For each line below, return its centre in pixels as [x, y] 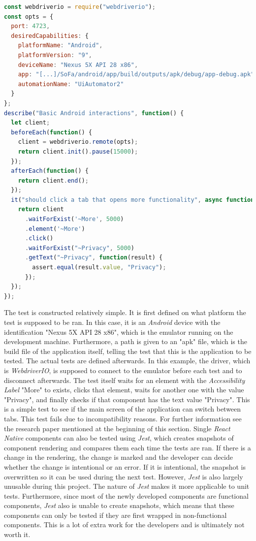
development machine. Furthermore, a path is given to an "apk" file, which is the [126, 341]
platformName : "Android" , [60, 46]
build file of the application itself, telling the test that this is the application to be [128, 351]
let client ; [31, 123]
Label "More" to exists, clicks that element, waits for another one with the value [124, 390]
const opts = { [29, 16]
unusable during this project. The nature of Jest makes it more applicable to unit [127, 486]
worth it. [17, 534]
